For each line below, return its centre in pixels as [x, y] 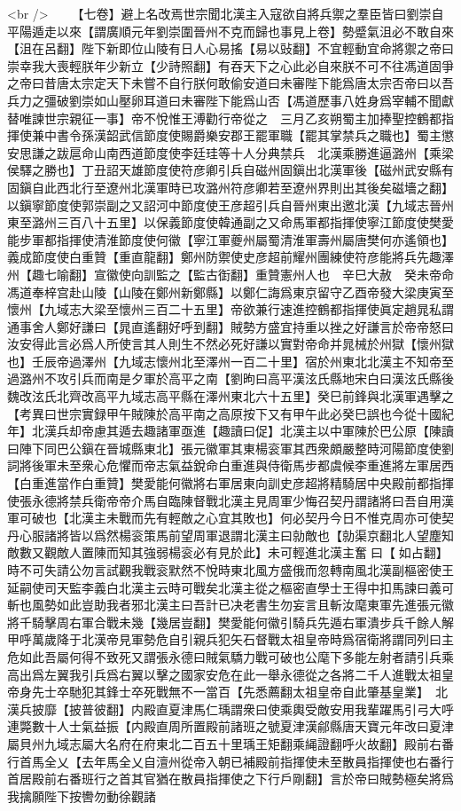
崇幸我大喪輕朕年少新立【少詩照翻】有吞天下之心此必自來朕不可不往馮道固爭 [230, 65]
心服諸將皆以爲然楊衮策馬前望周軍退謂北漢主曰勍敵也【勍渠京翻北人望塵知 [236, 535]
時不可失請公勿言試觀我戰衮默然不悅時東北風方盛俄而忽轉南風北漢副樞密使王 [230, 570]
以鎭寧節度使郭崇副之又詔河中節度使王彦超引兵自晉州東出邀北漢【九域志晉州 [230, 205]
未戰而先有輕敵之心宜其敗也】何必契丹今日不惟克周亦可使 [273, 518]
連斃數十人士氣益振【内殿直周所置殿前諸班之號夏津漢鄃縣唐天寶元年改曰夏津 [230, 726]
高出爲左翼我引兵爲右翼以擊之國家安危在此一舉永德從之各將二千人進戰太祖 [224, 674]
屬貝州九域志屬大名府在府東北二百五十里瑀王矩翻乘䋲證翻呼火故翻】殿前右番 [230, 743]
